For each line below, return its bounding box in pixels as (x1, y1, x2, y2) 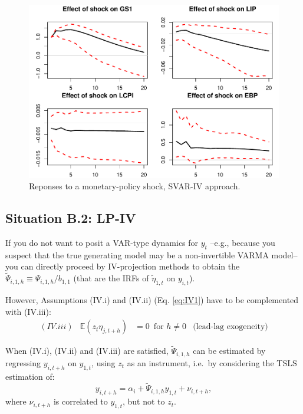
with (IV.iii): (5, 305, 51, 317)
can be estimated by (193, 344, 266, 357)
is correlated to (53, 395, 108, 408)
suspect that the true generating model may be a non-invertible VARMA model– (5, 248, 298, 261)
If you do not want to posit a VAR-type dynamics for (5, 236, 199, 248)
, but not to (122, 395, 165, 408)
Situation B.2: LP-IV (5, 209, 136, 227)
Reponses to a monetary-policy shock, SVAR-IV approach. (29, 180, 241, 192)
